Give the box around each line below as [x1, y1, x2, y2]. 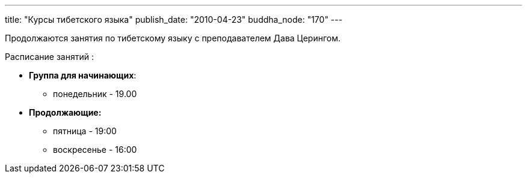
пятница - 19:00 [53, 126, 117, 136]
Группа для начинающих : [29, 70, 137, 80]
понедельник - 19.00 [53, 89, 137, 99]
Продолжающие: [29, 107, 102, 117]
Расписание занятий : [5, 52, 94, 62]
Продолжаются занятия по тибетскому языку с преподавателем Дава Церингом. [5, 33, 341, 43]
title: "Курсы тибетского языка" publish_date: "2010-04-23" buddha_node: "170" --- [5, 14, 343, 25]
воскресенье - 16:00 [53, 144, 137, 155]
